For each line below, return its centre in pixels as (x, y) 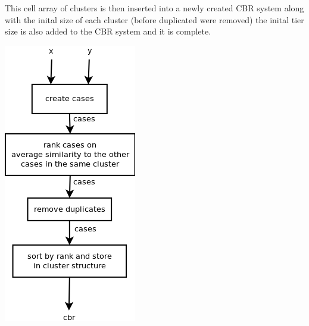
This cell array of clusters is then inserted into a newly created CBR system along (154, 8)
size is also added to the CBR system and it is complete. (108, 31)
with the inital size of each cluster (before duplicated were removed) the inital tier (154, 19)
